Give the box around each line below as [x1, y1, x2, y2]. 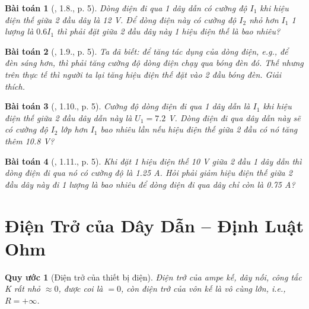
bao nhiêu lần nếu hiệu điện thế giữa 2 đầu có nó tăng [100, 123, 298, 135]
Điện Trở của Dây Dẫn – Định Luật [5, 213, 304, 237]
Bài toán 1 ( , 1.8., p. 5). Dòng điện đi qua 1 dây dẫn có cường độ [5, 2, 247, 14]
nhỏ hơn [249, 13, 279, 26]
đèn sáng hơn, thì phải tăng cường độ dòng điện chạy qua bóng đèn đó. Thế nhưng [5, 56, 304, 69]
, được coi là [58, 282, 103, 295]
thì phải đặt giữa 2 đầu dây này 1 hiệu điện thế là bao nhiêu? [57, 25, 281, 37]
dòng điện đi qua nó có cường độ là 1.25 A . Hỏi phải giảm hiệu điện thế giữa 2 [5, 166, 292, 179]
